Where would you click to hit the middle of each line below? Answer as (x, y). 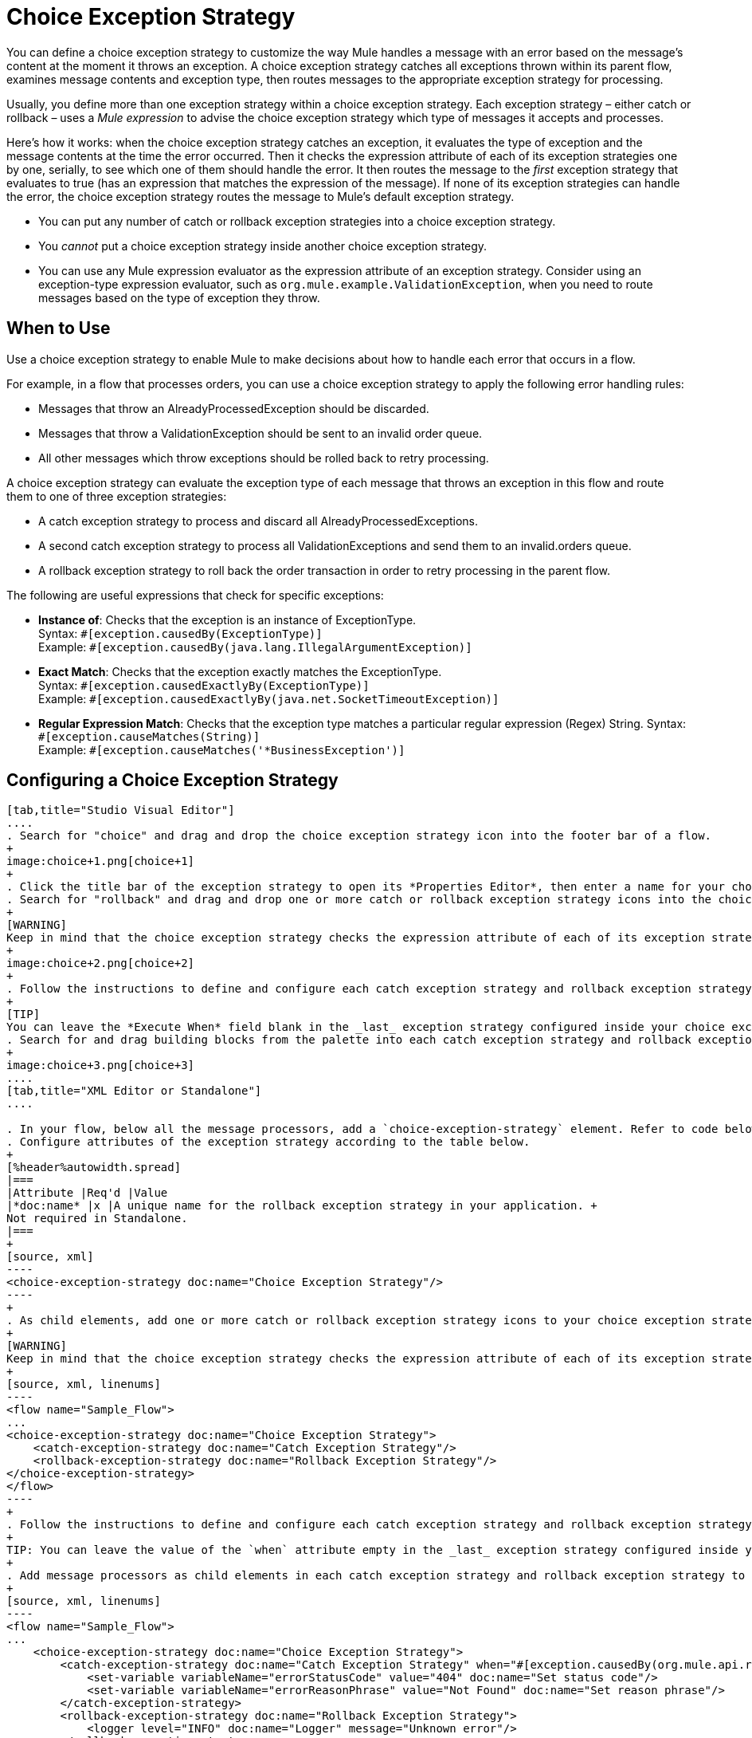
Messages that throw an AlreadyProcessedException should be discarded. (234, 408)
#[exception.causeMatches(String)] (149, 736)
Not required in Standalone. (97, 1219)
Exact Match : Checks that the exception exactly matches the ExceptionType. (240, 671)
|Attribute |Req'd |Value (87, 1193)
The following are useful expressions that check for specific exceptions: (195, 595)
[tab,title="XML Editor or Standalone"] (134, 1091)
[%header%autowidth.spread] (94, 1168)
